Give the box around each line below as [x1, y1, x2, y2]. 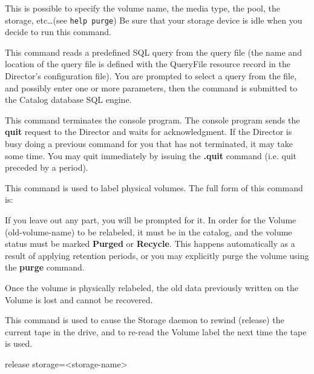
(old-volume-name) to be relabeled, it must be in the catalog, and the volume [5, 225, 292, 238]
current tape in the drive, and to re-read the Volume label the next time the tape [5, 325, 307, 338]
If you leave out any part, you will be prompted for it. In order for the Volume [5, 213, 296, 226]
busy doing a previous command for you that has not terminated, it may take [5, 137, 293, 149]
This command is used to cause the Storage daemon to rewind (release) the [5, 313, 284, 326]
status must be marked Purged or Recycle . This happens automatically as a [5, 237, 295, 250]
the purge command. [5, 261, 85, 274]
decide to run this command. [5, 25, 111, 38]
